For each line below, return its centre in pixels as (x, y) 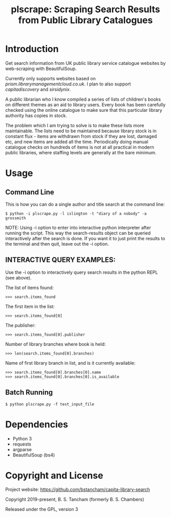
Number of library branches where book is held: (55, 344)
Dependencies (37, 424)
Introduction (32, 49)
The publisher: (20, 325)
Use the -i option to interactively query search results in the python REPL (82, 272)
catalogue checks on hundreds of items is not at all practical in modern (80, 147)
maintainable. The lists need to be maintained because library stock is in (81, 131)
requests (22, 444)
